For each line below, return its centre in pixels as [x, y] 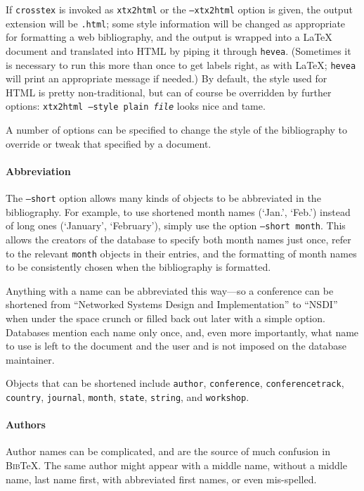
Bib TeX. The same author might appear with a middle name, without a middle [176, 465]
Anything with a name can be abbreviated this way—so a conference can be [170, 290]
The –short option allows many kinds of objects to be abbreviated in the [163, 198]
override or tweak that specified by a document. [109, 143]
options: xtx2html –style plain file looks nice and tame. [136, 106]
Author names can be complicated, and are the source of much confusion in [168, 451]
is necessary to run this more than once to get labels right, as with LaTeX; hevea [181, 64]
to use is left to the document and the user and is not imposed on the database [176, 346]
